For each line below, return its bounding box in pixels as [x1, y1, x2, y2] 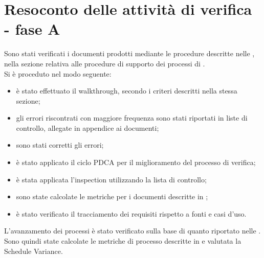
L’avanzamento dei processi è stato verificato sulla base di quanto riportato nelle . [4, 225, 261, 236]
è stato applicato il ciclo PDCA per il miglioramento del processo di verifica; [16, 157, 256, 168]
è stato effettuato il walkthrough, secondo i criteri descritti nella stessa [16, 85, 237, 96]
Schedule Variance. [4, 245, 63, 256]
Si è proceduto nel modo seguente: [4, 68, 112, 79]
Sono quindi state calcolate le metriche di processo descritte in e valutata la [4, 236, 241, 246]
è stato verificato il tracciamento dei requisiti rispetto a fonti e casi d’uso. [16, 208, 247, 219]
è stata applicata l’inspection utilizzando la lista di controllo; [16, 174, 207, 184]
